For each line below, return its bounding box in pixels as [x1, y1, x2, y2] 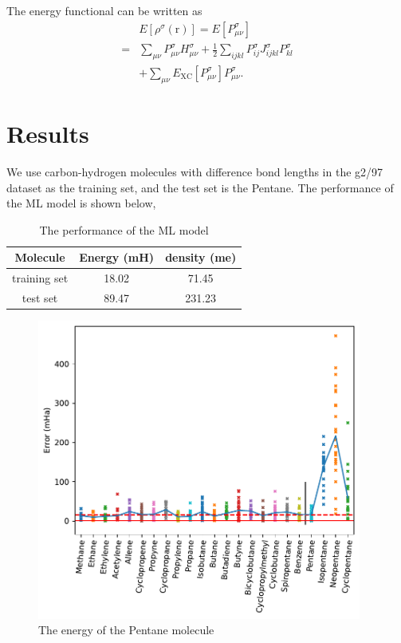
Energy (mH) [79, 249, 155, 266]
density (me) [165, 249, 237, 266]
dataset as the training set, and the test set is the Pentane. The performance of [6, 179, 394, 195]
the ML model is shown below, [6, 195, 156, 211]
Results [6, 116, 89, 149]
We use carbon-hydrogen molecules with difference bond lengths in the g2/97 [6, 163, 383, 179]
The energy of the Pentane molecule [38, 621, 214, 638]
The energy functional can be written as [6, 2, 202, 18]
